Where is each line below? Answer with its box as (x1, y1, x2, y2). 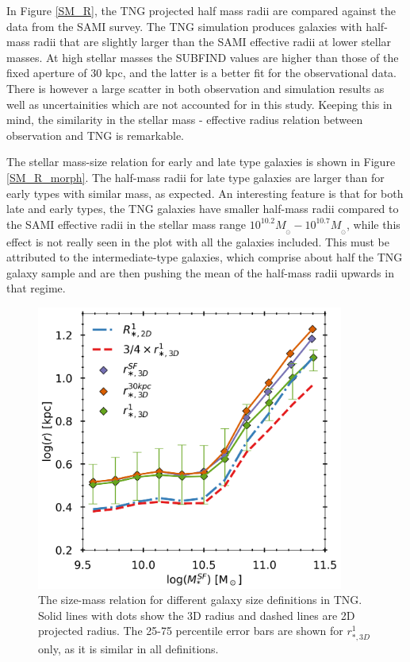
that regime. (6, 280, 66, 296)
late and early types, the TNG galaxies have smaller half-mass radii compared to (6, 200, 399, 217)
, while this (347, 215, 400, 232)
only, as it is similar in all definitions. (38, 640, 219, 656)
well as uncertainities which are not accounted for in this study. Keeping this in (6, 95, 393, 112)
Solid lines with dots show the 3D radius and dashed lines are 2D (38, 606, 355, 623)
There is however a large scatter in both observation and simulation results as (6, 79, 385, 96)
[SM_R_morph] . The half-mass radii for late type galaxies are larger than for (6, 168, 385, 185)
